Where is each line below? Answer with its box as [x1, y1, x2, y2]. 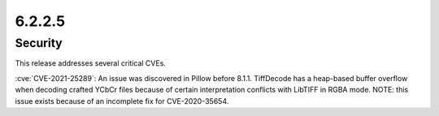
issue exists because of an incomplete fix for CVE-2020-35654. [15, 96, 229, 105]
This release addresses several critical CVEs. [15, 58, 167, 68]
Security [15, 36, 63, 50]
